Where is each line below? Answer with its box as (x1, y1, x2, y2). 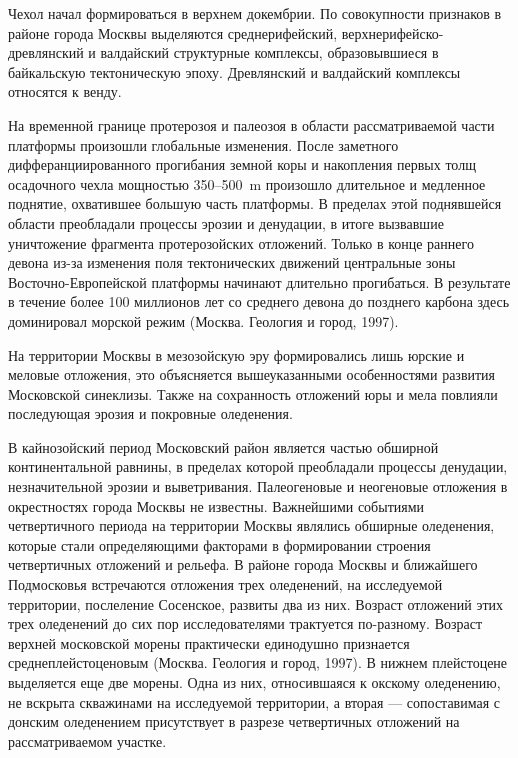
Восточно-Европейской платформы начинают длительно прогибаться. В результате (8, 271, 511, 292)
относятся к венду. (8, 81, 122, 102)
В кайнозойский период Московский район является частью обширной (8, 436, 439, 457)
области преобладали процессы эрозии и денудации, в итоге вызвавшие (8, 212, 444, 233)
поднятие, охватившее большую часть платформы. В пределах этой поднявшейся (8, 193, 502, 214)
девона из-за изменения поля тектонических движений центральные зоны (8, 252, 456, 273)
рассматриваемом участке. (8, 730, 167, 751)
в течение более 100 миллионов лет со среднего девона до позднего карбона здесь (8, 291, 510, 312)
